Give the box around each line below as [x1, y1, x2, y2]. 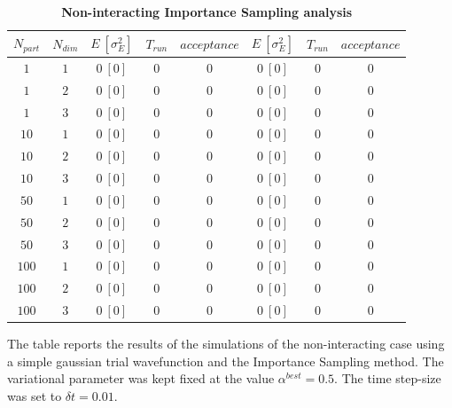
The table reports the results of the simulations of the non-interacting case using [7, 334, 445, 353]
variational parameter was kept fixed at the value [7, 369, 275, 388]
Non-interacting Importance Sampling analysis [61, 3, 353, 20]
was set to [7, 387, 62, 404]
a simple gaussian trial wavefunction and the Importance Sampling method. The [7, 351, 444, 370]
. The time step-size [334, 369, 441, 388]
